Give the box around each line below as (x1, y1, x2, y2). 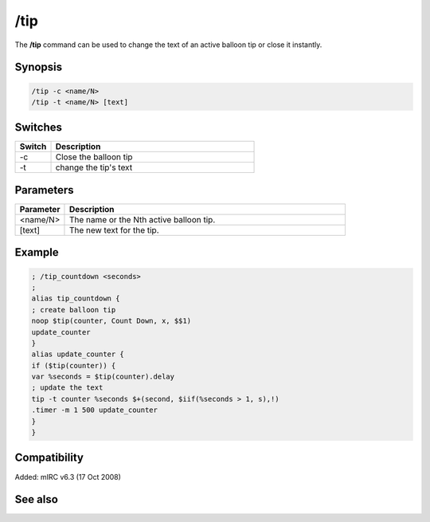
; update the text (31, 383, 104, 392)
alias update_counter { (31, 350, 125, 359)
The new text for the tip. (68, 224, 159, 235)
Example (14, 245, 59, 259)
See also (14, 493, 59, 506)
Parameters (14, 183, 74, 197)
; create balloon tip (31, 305, 116, 314)
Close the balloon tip (55, 151, 133, 163)
